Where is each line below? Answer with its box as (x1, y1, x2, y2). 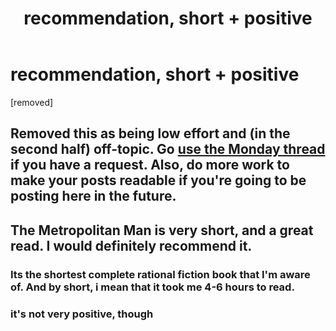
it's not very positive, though (10, 307, 154, 321)
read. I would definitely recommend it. (10, 237, 253, 254)
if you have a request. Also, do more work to (10, 157, 290, 174)
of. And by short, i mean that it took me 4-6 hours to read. (10, 280, 295, 294)
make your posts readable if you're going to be (10, 172, 307, 189)
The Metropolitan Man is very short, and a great (10, 222, 314, 239)
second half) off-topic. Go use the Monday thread (10, 141, 326, 158)
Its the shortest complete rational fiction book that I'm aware (10, 267, 311, 281)
